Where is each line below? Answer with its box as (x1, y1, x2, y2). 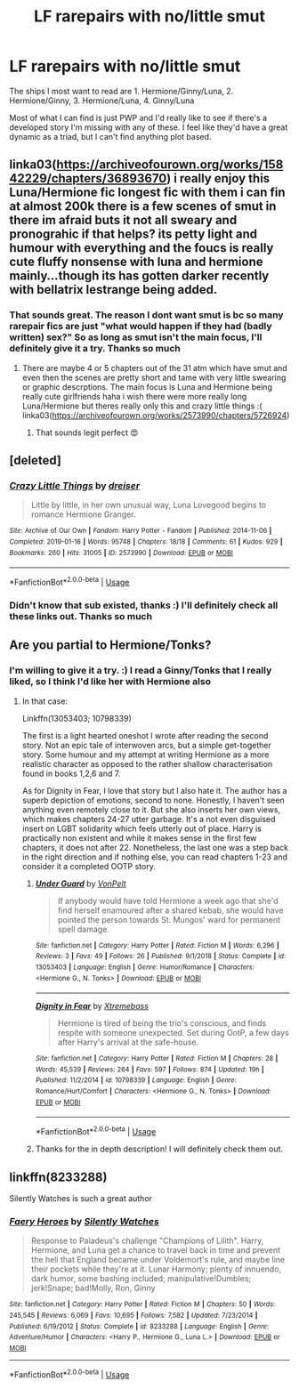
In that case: (21, 696, 69, 707)
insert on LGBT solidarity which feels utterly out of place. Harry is (21, 823, 263, 834)
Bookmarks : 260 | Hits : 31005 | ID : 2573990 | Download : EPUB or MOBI (9, 548, 233, 557)
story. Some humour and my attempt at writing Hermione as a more (21, 749, 270, 760)
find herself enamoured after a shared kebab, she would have (57, 905, 284, 916)
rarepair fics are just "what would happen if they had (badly (9, 320, 273, 333)
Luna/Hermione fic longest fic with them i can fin (9, 185, 287, 200)
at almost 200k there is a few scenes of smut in (9, 198, 277, 214)
